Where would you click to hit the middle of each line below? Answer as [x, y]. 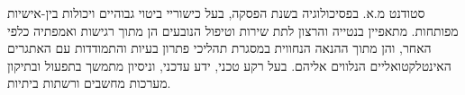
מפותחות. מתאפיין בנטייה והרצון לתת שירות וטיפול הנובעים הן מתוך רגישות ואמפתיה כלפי [233, 30]
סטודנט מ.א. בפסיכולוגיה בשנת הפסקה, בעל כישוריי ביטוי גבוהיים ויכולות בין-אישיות [216, 13]
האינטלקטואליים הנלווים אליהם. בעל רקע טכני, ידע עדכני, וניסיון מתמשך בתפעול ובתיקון [229, 65]
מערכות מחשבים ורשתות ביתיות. [89, 83]
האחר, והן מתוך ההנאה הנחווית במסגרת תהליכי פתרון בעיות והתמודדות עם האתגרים [219, 48]
